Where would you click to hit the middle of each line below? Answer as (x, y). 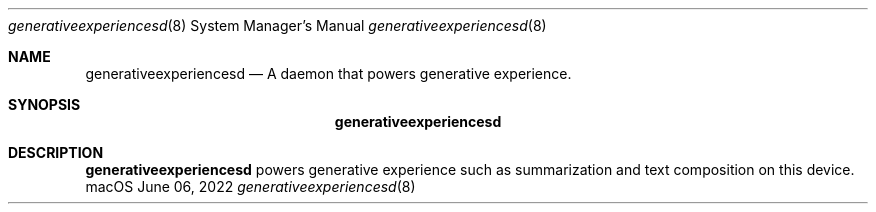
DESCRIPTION (56, 152)
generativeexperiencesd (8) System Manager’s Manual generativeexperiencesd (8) (277, 25)
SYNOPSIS (44, 104)
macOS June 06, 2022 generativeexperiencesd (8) (250, 186)
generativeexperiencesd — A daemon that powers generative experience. (328, 73)
